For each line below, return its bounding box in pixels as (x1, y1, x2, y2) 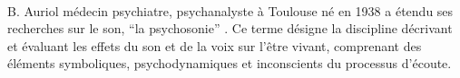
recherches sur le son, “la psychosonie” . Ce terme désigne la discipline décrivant (7, 19, 453, 38)
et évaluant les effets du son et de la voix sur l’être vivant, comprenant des (7, 36, 422, 55)
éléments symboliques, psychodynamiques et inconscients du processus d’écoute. (7, 54, 452, 73)
